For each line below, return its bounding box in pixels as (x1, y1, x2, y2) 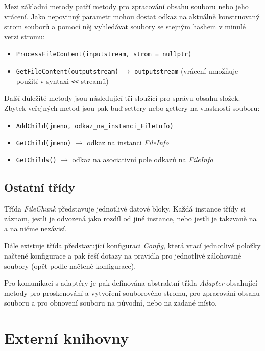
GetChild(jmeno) (16, 139, 71, 147)
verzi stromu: (4, 31, 45, 41)
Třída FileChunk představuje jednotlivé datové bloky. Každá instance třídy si (4, 203, 246, 214)
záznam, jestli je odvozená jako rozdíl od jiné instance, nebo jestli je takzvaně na (4, 213, 257, 224)
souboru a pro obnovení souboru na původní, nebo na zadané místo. (4, 297, 217, 308)
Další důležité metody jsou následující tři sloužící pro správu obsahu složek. (4, 92, 240, 103)
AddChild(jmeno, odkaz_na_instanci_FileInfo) (16, 122, 174, 130)
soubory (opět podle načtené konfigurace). (4, 260, 136, 271)
